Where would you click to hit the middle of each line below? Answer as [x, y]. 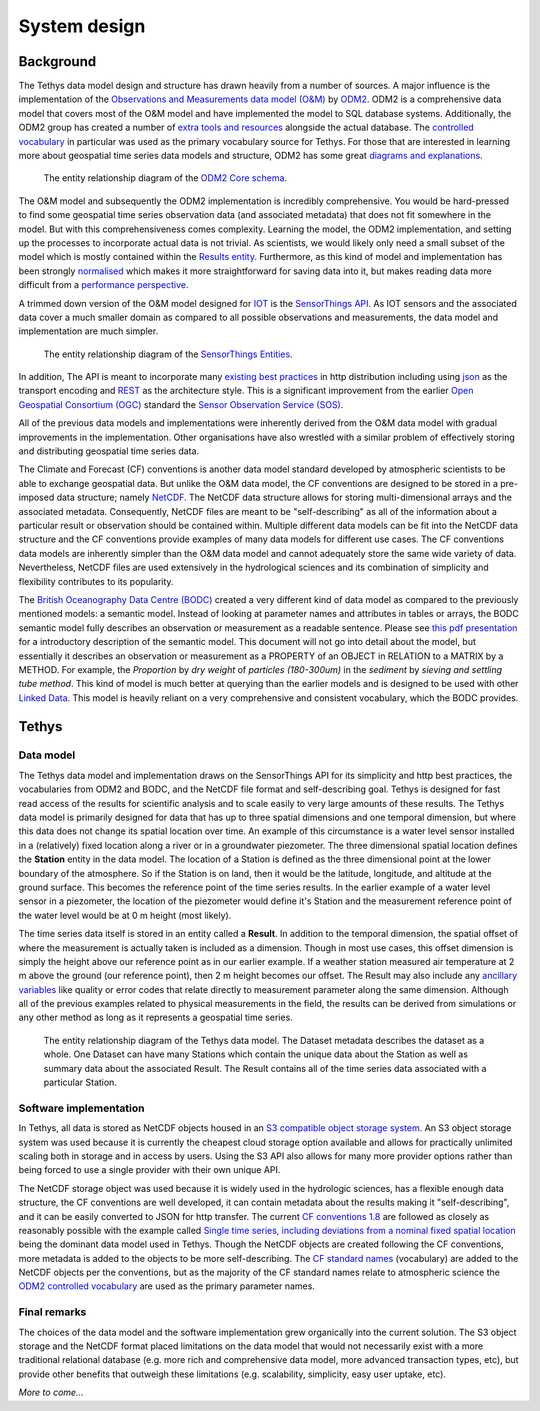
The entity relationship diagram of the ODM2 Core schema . [165, 178]
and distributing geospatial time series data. [109, 451]
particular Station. [80, 1082]
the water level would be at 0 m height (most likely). [125, 915]
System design [82, 26]
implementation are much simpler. [88, 331]
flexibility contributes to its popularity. [96, 581]
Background [57, 61]
